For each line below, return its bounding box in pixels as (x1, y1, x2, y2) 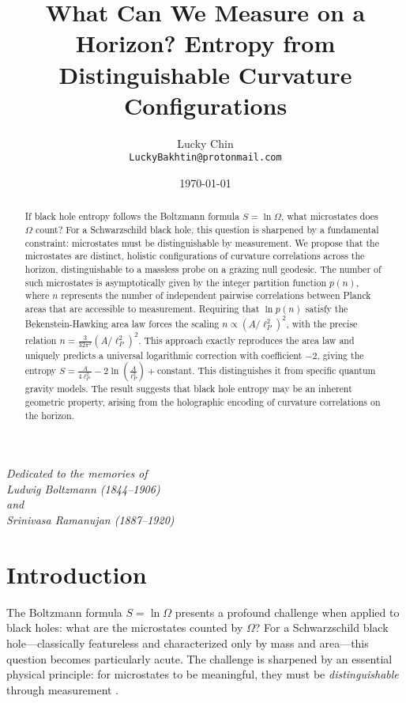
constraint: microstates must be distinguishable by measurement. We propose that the (24, 236, 379, 249)
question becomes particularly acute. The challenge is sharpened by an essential (6, 650, 393, 667)
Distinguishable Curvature (58, 58, 352, 90)
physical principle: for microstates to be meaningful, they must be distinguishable (6, 666, 399, 682)
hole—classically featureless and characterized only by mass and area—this (6, 634, 369, 651)
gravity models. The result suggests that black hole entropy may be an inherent (24, 382, 352, 395)
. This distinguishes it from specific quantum (192, 364, 376, 377)
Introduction (6, 557, 147, 590)
